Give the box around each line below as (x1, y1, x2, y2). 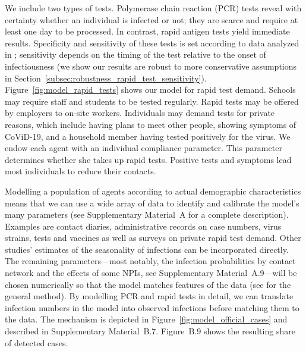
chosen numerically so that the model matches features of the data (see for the (5, 278, 291, 290)
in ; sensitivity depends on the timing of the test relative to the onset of (5, 48, 266, 61)
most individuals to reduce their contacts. (5, 165, 156, 177)
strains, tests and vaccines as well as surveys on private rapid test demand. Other (5, 231, 301, 244)
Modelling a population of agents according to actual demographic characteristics (5, 184, 301, 197)
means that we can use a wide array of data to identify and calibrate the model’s (5, 196, 299, 209)
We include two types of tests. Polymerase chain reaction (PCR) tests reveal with (5, 2, 302, 14)
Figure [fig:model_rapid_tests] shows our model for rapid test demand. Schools (5, 83, 296, 96)
